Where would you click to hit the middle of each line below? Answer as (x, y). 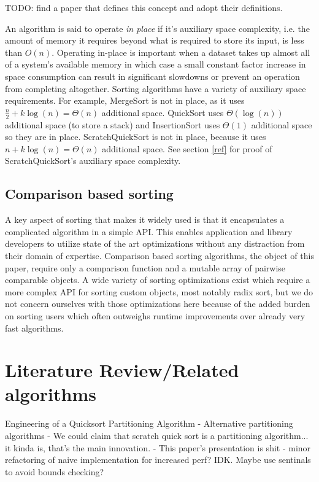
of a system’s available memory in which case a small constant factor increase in (156, 64)
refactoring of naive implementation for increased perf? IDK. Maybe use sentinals (158, 460)
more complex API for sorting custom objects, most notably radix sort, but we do (159, 291)
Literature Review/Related (122, 370)
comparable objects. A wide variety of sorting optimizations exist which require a (158, 280)
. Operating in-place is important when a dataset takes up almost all (181, 52)
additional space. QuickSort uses (163, 112)
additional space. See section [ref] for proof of (187, 148)
